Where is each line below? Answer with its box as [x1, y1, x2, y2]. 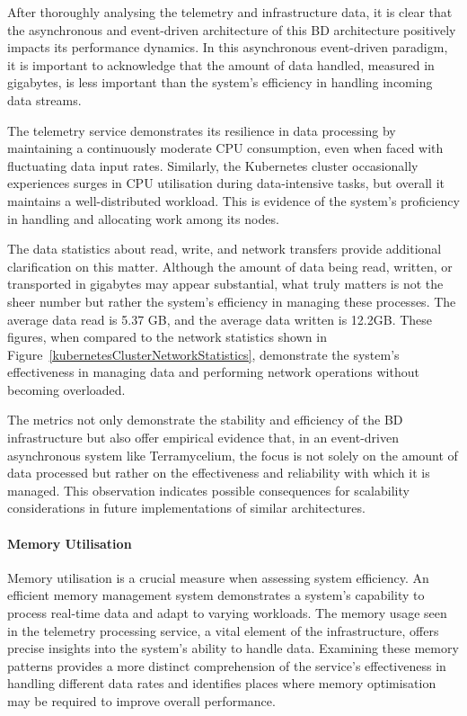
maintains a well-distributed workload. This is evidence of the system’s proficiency [7, 191, 460, 210]
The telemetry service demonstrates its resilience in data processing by [7, 121, 396, 139]
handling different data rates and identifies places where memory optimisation [7, 674, 436, 693]
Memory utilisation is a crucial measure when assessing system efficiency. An [7, 568, 429, 586]
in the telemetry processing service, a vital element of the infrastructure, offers [7, 621, 439, 640]
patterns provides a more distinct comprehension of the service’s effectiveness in [7, 656, 446, 675]
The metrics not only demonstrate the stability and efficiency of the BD [7, 410, 403, 429]
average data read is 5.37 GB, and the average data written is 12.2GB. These [7, 309, 433, 328]
